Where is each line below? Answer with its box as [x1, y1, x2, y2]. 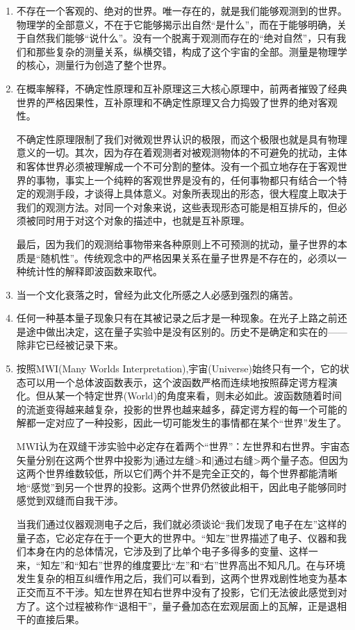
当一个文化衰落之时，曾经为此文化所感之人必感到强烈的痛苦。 [16, 287, 299, 301]
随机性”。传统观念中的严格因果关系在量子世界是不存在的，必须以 [40, 250, 338, 265]
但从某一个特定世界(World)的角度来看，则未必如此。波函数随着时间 [35, 388, 342, 403]
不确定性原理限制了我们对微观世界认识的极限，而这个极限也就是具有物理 [16, 131, 347, 146]
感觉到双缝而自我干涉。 [16, 493, 124, 508]
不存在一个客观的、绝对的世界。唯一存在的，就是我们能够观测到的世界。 [16, 3, 347, 17]
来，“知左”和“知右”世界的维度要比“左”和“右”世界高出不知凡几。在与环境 [16, 557, 345, 572]
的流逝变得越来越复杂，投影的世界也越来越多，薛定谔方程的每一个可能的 [16, 401, 347, 416]
